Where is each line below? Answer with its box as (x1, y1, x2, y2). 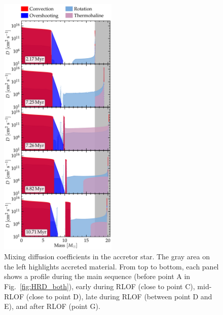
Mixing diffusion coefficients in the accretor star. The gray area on (4, 251, 210, 262)
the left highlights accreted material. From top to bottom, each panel (4, 261, 219, 271)
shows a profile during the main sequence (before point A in (4, 271, 191, 282)
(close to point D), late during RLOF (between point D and (26, 291, 212, 301)
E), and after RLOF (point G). (4, 301, 100, 311)
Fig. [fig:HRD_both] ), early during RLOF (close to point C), (4, 281, 195, 291)
